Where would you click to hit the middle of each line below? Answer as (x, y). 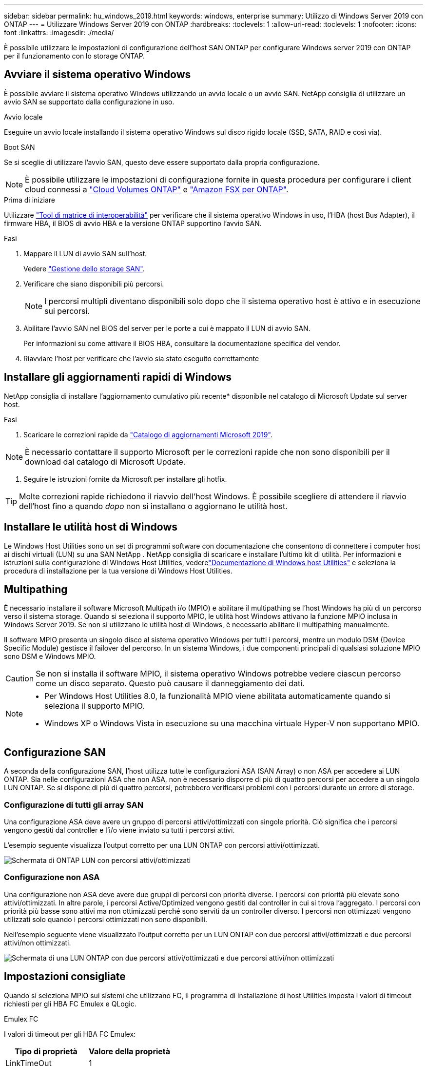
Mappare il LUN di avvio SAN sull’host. (85, 253)
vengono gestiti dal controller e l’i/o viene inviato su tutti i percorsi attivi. (119, 830)
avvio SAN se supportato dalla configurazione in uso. (89, 102)
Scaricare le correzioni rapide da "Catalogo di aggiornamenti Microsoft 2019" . (148, 434)
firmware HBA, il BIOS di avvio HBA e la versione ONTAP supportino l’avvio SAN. (133, 223)
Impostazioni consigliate (65, 977)
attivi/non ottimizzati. (38, 943)
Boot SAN (19, 147)
